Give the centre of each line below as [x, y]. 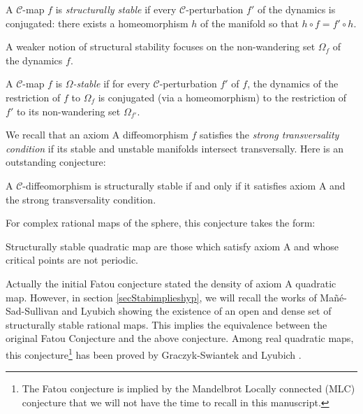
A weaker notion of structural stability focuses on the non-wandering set [161, 47]
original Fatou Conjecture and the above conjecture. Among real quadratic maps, [180, 338]
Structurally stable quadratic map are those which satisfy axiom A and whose [172, 246]
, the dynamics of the [293, 84]
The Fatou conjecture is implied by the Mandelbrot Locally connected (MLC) [188, 388]
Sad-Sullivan [32, 311]
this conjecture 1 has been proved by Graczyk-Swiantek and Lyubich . [154, 353]
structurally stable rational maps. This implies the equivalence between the [166, 324]
